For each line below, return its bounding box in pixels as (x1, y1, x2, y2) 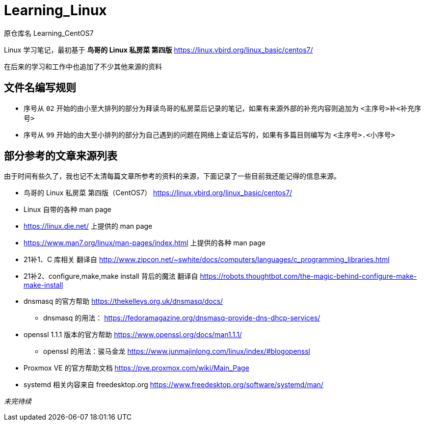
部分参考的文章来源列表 (4, 150, 117, 162)
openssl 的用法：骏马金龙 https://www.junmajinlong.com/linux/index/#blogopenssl (43, 347, 311, 356)
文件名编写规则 (4, 81, 76, 94)
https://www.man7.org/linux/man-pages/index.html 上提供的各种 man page (24, 239, 266, 247)
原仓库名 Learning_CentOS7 (4, 28, 94, 37)
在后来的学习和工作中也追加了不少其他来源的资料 (4, 62, 162, 71)
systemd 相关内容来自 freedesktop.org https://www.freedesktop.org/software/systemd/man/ (24, 380, 323, 389)
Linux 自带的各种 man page (24, 205, 112, 214)
